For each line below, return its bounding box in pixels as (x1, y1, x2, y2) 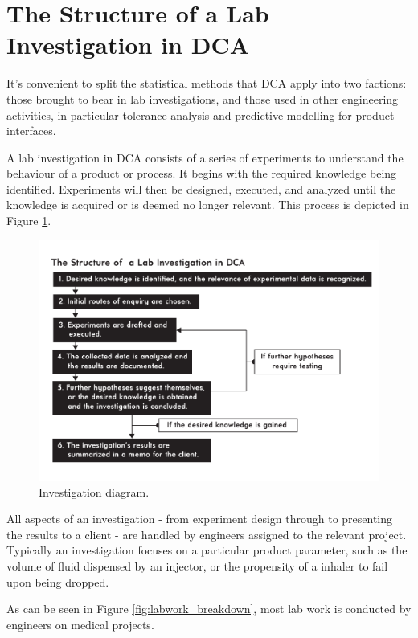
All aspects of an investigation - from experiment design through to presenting (6, 510, 393, 527)
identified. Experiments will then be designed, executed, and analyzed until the (6, 180, 396, 197)
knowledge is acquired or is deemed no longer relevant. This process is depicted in (6, 196, 409, 213)
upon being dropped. (6, 573, 109, 590)
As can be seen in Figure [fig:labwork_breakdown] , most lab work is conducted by (6, 600, 412, 617)
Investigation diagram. (39, 483, 150, 500)
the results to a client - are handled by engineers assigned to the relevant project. (6, 526, 407, 542)
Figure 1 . (6, 212, 51, 229)
